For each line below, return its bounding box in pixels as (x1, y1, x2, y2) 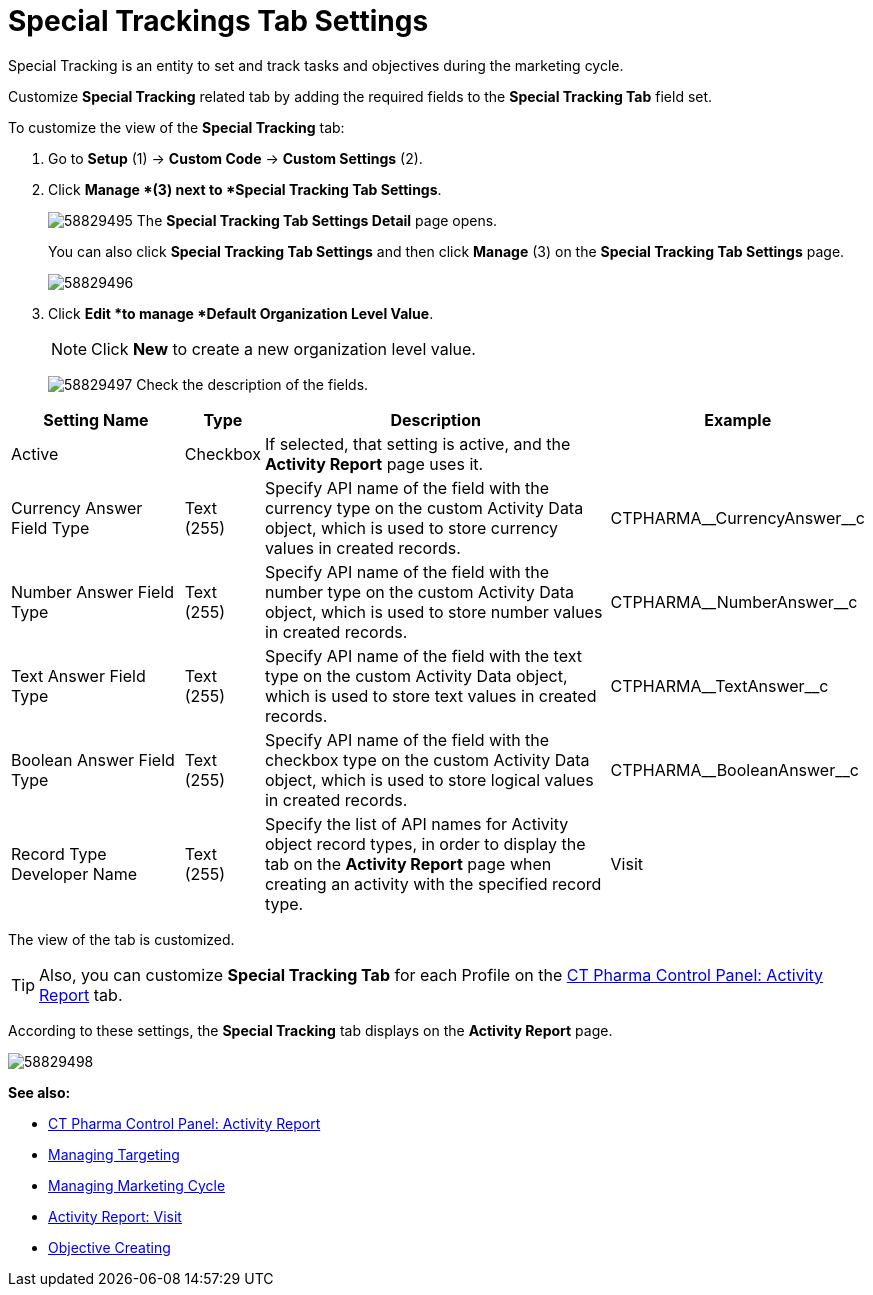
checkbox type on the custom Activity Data (264, 749, 590, 770)
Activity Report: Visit (48, 1207, 182, 1225)
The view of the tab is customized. (8, 930, 235, 948)
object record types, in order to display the (264, 833, 586, 854)
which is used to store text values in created (264, 685, 597, 706)
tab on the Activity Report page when (264, 853, 552, 874)
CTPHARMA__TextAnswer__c (610, 675, 829, 696)
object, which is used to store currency (264, 517, 559, 538)
